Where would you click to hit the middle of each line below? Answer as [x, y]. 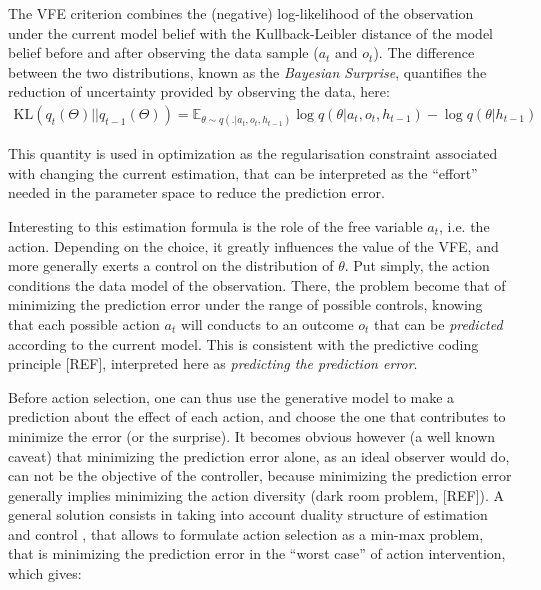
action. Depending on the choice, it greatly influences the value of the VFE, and [253, 245]
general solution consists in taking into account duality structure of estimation [248, 514]
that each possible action [84, 323]
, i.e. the [464, 225]
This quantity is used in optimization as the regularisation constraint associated [253, 153]
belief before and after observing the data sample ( [163, 52]
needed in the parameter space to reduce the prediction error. [196, 192]
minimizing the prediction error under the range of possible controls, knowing [245, 304]
